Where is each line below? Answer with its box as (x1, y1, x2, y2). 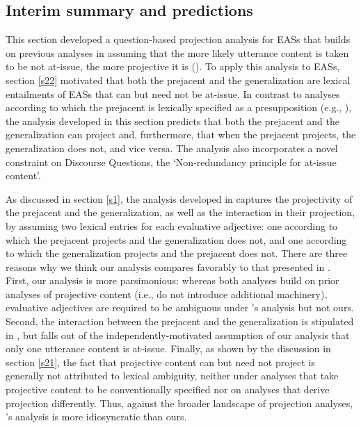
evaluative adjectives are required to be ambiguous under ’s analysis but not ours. (6, 300, 354, 315)
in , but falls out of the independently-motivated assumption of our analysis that (6, 327, 350, 342)
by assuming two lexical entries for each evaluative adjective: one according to (6, 218, 338, 233)
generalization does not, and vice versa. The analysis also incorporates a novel (6, 140, 338, 155)
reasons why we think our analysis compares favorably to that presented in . (6, 259, 330, 274)
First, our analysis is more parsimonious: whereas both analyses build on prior (6, 273, 339, 288)
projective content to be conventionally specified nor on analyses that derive (6, 382, 330, 397)
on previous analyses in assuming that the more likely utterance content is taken (6, 45, 349, 60)
